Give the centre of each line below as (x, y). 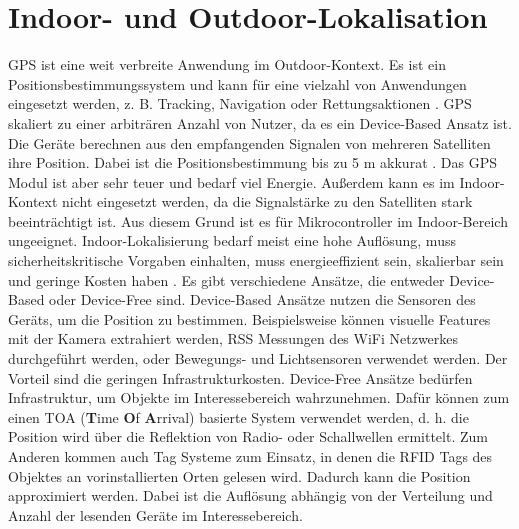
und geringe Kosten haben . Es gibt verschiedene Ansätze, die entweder (226, 279)
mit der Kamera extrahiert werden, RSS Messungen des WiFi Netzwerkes (233, 338)
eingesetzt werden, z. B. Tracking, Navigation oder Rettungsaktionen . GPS (240, 103)
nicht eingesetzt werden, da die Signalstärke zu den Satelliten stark (267, 201)
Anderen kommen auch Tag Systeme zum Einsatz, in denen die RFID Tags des (250, 456)
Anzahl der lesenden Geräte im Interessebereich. (155, 514)
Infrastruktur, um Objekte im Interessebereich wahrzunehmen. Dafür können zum (259, 397)
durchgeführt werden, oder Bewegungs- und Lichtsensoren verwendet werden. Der (258, 358)
